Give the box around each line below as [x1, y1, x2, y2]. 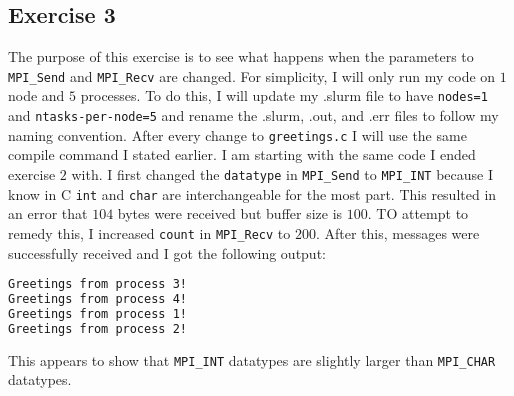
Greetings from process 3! [8, 277, 187, 292]
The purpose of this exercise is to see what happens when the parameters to [8, 46, 474, 67]
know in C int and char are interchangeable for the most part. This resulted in [8, 183, 497, 204]
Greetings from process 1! [8, 306, 187, 321]
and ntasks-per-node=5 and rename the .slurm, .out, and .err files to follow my [8, 105, 499, 126]
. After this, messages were [315, 222, 480, 243]
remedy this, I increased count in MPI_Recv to [8, 222, 291, 243]
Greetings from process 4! [8, 292, 187, 307]
